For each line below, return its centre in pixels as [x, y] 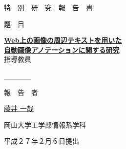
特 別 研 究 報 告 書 [48, 7]
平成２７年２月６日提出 [42, 141]
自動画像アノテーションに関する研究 [62, 49]
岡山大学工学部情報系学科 [45, 124]
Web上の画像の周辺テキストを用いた [63, 40]
